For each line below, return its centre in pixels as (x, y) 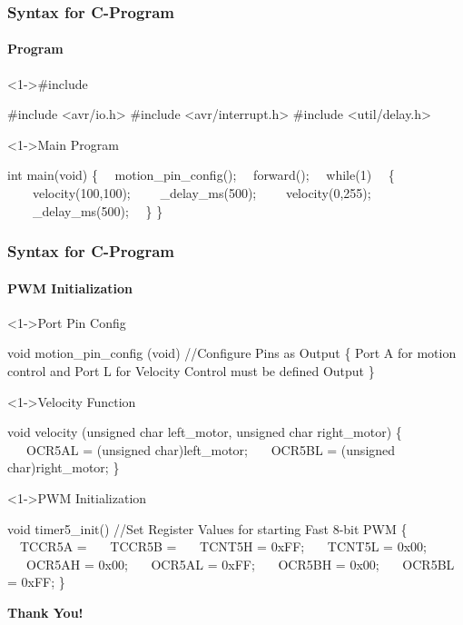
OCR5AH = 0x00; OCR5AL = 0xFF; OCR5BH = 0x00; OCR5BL (240, 564)
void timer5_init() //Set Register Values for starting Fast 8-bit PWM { (207, 528)
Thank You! (45, 612)
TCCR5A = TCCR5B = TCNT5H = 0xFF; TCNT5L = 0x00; (223, 546)
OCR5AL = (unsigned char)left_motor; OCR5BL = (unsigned (211, 449)
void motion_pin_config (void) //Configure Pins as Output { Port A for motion (232, 353)
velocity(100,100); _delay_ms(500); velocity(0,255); (202, 193)
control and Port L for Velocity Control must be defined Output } (191, 371)
